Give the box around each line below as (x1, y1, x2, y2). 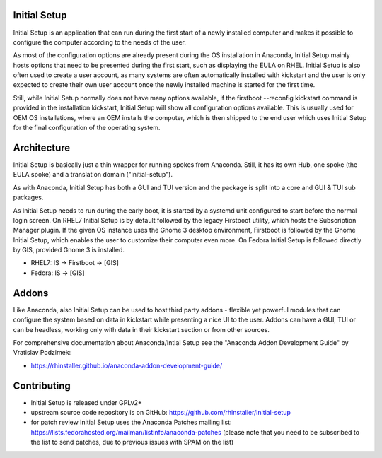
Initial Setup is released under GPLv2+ (30, 398, 143, 406)
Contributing (13, 380, 71, 392)
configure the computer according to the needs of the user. (13, 37, 187, 46)
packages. (13, 193, 44, 201)
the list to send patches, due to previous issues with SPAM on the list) (30, 438, 234, 447)
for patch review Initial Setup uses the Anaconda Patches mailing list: (30, 418, 233, 427)
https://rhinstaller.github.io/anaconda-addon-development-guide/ (30, 361, 223, 370)
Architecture (13, 141, 71, 153)
